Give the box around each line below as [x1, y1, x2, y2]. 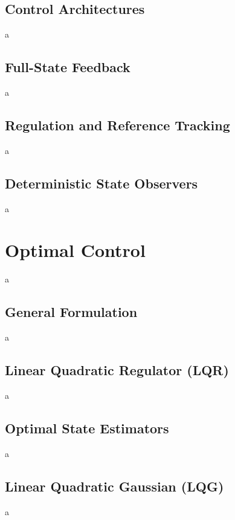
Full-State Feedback [5, 58, 130, 76]
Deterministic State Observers [5, 173, 198, 192]
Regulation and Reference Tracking [5, 115, 230, 134]
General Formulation [5, 302, 138, 321]
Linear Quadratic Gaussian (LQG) [5, 476, 224, 495]
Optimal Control [5, 238, 146, 262]
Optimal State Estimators [5, 418, 169, 437]
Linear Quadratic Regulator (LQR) [5, 361, 229, 379]
